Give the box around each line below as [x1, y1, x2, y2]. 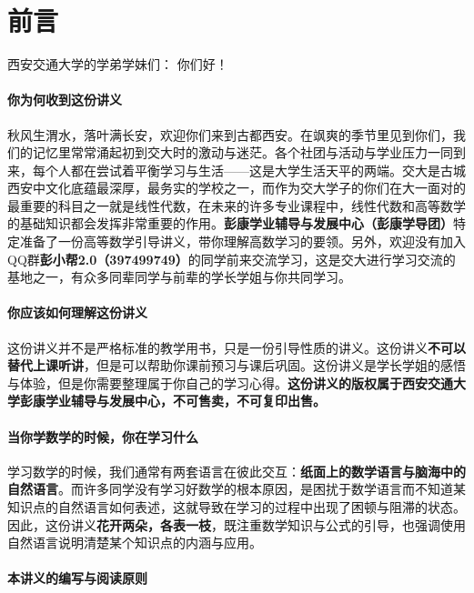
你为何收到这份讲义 [7, 90, 122, 109]
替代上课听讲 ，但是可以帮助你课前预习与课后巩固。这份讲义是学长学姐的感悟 [7, 356, 466, 375]
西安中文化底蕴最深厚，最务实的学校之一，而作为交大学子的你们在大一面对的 [7, 178, 466, 197]
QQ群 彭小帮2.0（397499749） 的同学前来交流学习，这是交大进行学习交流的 [7, 249, 456, 268]
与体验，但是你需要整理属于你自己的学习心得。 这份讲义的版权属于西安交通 [7, 373, 453, 392]
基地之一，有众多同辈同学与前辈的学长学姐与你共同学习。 [7, 267, 351, 286]
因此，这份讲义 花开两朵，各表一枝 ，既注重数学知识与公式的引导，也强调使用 [7, 515, 466, 534]
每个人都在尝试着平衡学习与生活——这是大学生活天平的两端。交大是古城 [32, 160, 466, 179]
